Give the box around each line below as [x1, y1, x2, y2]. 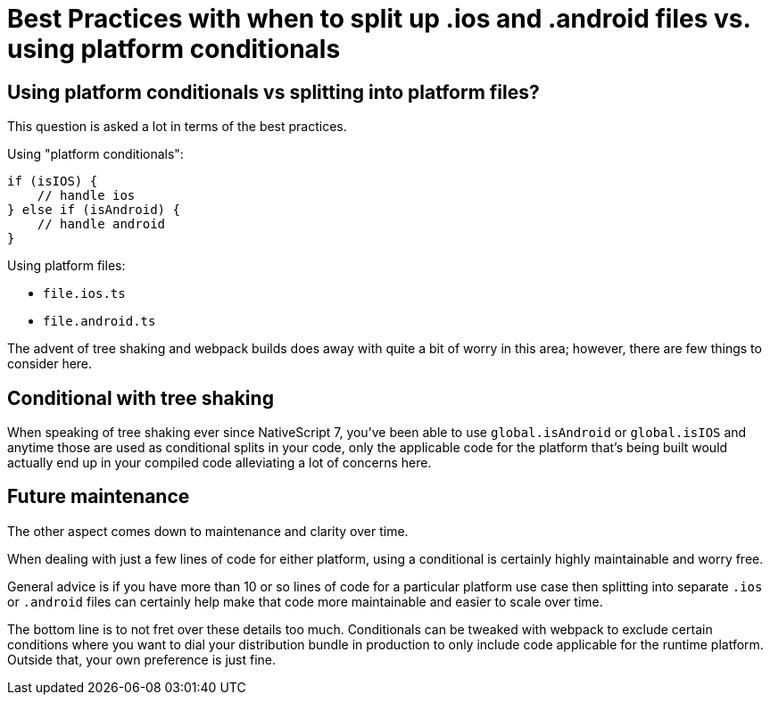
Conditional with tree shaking [7, 386, 274, 409]
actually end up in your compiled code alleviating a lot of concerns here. [7, 455, 432, 471]
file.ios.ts [43, 286, 126, 301]
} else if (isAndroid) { [7, 202, 180, 218]
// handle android [37, 217, 166, 232]
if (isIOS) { [7, 174, 98, 189]
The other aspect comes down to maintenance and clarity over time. [7, 523, 409, 539]
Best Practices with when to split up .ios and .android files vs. [7, 4, 750, 34]
